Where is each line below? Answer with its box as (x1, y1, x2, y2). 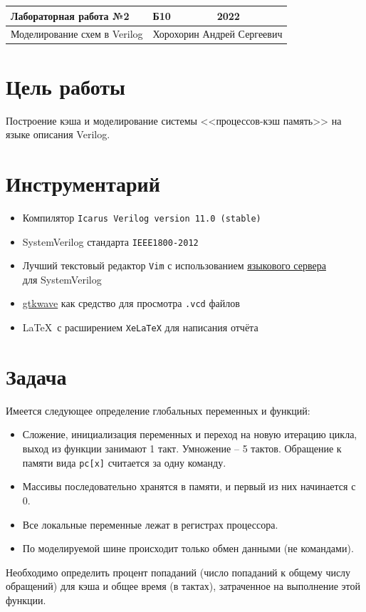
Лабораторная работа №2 (11, 8, 130, 23)
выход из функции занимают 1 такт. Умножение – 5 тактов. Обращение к (22, 441, 342, 456)
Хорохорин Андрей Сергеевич (152, 26, 283, 41)
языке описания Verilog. (6, 127, 110, 142)
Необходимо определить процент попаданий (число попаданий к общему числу (6, 564, 351, 579)
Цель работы (6, 71, 125, 100)
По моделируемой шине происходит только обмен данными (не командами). (22, 541, 354, 556)
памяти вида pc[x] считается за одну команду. (22, 455, 226, 470)
